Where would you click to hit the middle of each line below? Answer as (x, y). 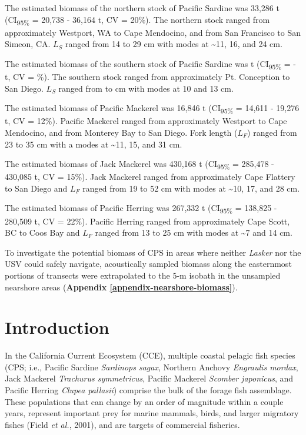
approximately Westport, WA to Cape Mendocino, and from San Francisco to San (153, 32)
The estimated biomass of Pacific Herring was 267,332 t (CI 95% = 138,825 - (141, 209)
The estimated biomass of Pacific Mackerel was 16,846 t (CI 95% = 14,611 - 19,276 (152, 109)
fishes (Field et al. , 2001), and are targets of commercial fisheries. (122, 424)
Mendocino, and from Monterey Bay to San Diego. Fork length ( (121, 132)
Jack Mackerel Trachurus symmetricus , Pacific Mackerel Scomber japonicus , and (149, 378)
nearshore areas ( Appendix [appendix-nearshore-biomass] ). (121, 287)
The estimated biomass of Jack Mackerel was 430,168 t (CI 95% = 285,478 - (139, 164)
